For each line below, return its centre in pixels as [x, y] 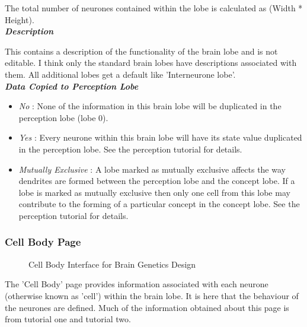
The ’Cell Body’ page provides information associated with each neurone [137, 284]
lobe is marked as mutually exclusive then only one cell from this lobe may [154, 192]
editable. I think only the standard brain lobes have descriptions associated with [151, 63]
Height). [20, 19]
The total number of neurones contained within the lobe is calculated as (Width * [154, 8]
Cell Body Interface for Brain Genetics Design [112, 264]
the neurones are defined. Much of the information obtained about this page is [147, 307]
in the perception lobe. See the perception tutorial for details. [130, 149]
